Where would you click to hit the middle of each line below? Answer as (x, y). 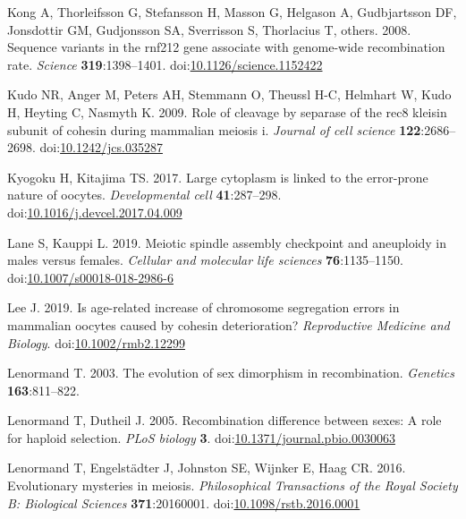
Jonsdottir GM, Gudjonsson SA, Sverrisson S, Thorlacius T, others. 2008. (209, 29)
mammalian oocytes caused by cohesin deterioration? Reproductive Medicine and (229, 324)
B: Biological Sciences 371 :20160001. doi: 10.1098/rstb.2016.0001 (184, 502)
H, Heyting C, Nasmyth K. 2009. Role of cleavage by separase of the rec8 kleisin (227, 111)
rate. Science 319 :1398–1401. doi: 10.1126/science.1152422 (165, 64)
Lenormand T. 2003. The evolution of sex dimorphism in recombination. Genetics (231, 373)
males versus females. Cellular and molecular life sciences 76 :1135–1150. (205, 260)
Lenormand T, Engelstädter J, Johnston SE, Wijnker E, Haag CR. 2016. (207, 468)
